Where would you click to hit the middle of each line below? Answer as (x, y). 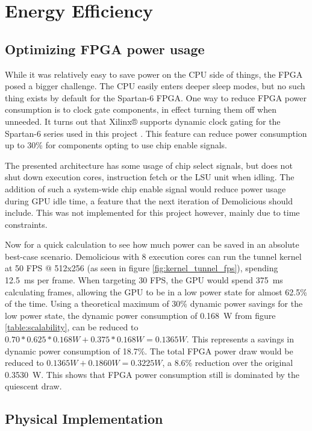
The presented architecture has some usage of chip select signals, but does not (149, 165)
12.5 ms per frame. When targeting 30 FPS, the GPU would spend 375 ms (144, 280)
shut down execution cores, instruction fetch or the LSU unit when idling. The (150, 177)
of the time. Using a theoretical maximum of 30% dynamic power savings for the (154, 304)
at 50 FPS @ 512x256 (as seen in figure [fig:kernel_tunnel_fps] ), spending (142, 268)
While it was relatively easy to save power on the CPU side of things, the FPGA (154, 74)
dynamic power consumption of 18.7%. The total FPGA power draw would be (149, 351)
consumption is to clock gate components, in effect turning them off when (141, 109)
